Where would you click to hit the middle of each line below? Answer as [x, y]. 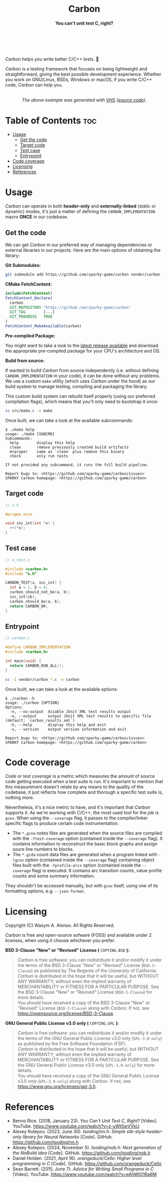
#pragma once [19, 514]
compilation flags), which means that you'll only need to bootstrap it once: [82, 401]
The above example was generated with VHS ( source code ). [84, 100]
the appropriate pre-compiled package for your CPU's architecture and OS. [83, 351]
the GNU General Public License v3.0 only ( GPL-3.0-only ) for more [86, 1065]
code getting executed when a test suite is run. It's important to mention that [84, 782]
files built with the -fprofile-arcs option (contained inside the [77, 865]
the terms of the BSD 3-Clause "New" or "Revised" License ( [80, 965]
